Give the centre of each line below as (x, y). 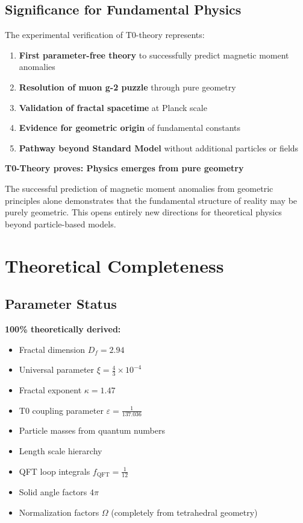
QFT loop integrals (55, 471)
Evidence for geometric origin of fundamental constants (130, 128)
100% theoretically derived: (63, 328)
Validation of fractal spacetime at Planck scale (113, 107)
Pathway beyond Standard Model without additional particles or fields (159, 147)
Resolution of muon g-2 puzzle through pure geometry (127, 87)
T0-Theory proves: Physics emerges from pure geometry (124, 168)
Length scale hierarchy (61, 450)
